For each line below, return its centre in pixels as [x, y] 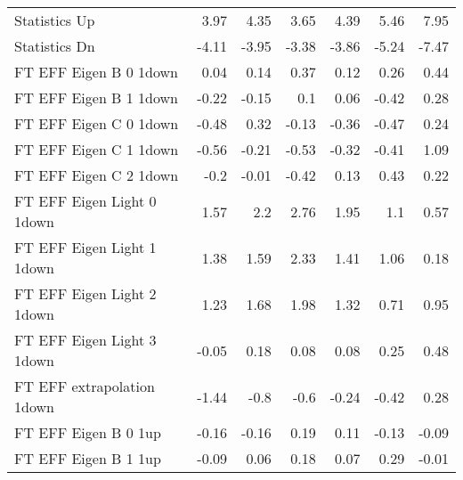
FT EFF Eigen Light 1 [85, 247]
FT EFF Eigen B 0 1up [88, 432]
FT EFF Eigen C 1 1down [97, 149]
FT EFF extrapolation [85, 386]
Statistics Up [55, 20]
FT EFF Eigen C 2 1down [97, 175]
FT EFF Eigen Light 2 [85, 293]
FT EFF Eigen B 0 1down [97, 72]
